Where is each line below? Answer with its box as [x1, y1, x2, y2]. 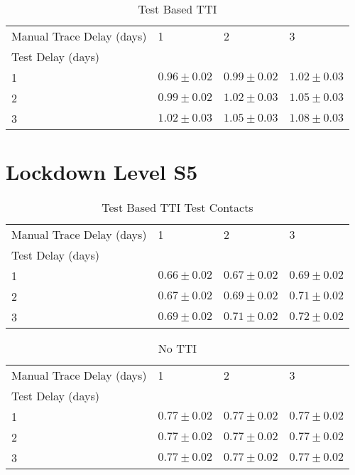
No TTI [158, 340, 197, 357]
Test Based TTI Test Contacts [102, 199, 253, 216]
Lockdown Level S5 [6, 157, 198, 186]
